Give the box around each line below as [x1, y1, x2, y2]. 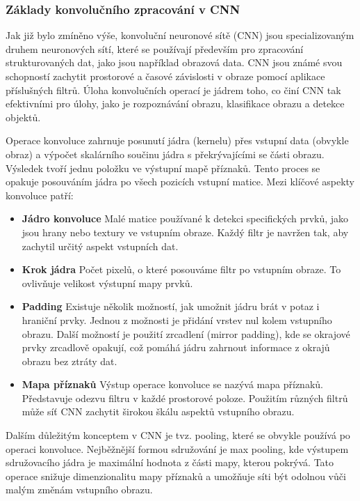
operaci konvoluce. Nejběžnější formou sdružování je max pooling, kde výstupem [6, 441, 349, 456]
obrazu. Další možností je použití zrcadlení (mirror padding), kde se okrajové [22, 326, 350, 341]
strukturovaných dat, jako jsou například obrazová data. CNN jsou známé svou [6, 55, 343, 70]
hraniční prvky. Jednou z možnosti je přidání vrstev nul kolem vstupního [22, 312, 332, 327]
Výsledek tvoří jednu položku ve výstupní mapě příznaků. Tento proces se [6, 160, 320, 175]
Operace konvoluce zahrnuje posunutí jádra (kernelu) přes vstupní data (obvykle [6, 133, 349, 148]
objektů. [6, 109, 41, 124]
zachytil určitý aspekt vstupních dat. [22, 238, 179, 253]
